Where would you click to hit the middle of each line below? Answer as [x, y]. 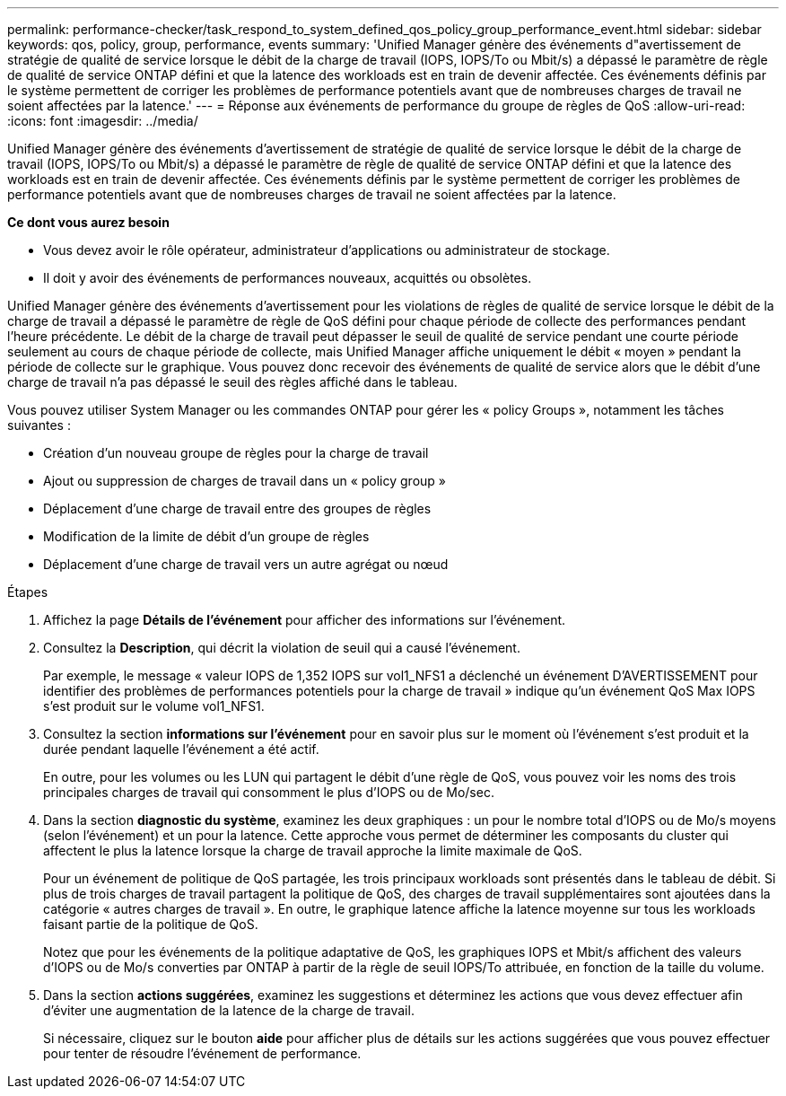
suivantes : [39, 425]
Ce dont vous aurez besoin [88, 222]
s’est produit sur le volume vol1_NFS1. [154, 706]
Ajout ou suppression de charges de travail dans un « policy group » [245, 481]
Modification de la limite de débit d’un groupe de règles [206, 536]
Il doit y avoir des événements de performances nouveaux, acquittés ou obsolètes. [288, 278]
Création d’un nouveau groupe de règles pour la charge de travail [236, 453]
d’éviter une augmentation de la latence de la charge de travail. [229, 1010]
